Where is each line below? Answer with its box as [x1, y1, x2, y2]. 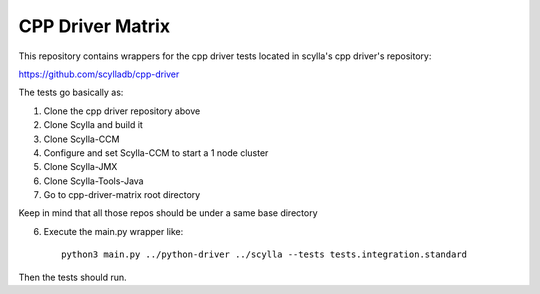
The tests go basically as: [18, 86, 124, 99]
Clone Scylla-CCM [43, 133, 120, 145]
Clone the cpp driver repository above [43, 105, 201, 117]
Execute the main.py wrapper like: [43, 225, 184, 237]
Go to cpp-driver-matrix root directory [43, 189, 201, 201]
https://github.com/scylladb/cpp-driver [18, 68, 180, 80]
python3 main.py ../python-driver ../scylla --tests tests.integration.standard [61, 249, 468, 260]
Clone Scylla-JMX [43, 161, 118, 173]
